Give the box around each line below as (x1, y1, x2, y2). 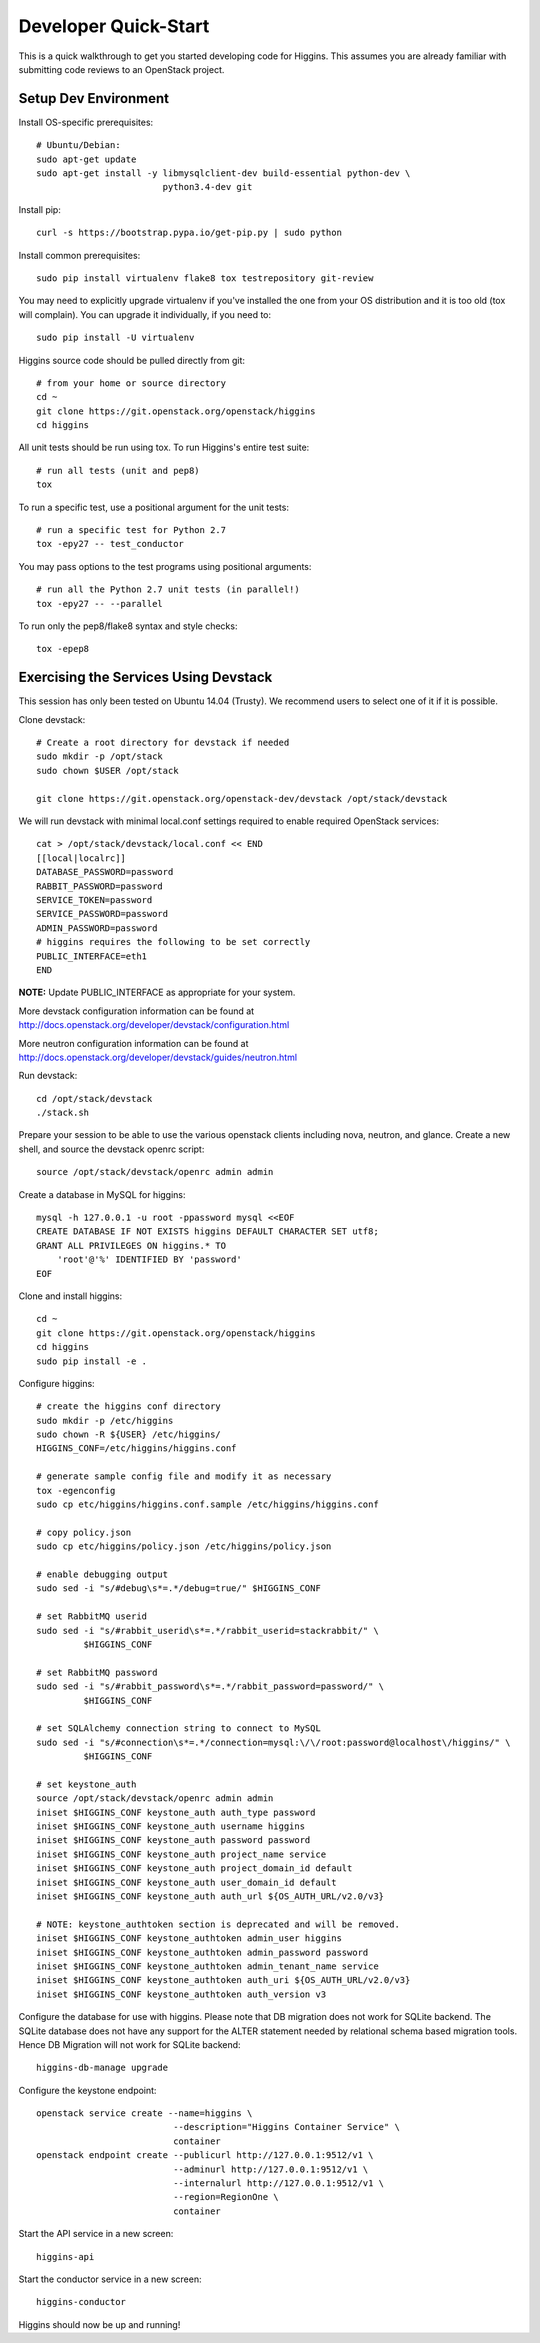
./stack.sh (36, 1107, 90, 1119)
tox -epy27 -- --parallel (36, 598, 164, 609)
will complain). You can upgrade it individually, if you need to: (18, 308, 272, 320)
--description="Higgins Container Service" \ (173, 2121, 400, 2133)
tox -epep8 (36, 643, 90, 655)
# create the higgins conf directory (36, 1401, 222, 1412)
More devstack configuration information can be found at (18, 1005, 255, 1017)
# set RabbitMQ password (36, 1666, 158, 1678)
